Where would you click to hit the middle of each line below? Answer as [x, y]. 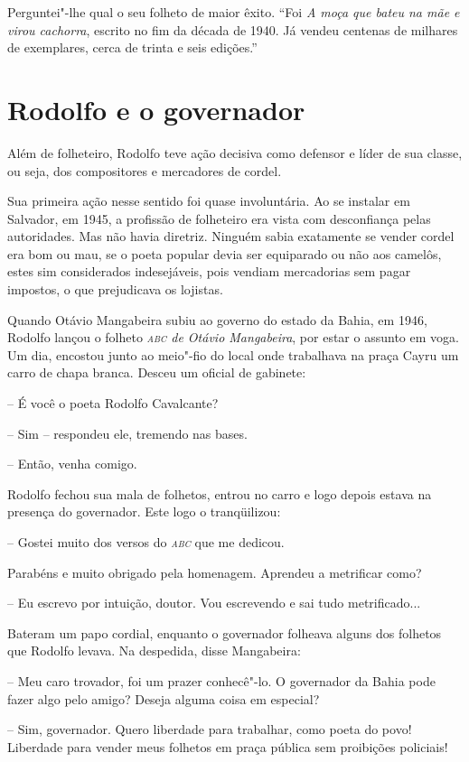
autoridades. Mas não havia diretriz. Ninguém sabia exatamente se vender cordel [231, 236]
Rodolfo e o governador [156, 109]
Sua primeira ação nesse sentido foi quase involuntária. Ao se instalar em [209, 201]
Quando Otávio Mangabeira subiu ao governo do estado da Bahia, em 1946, [217, 319]
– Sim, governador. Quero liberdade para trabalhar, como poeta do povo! [210, 729]
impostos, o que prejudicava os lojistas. [115, 289]
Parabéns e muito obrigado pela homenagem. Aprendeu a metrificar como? [215, 572]
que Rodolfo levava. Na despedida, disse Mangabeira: [154, 650]
